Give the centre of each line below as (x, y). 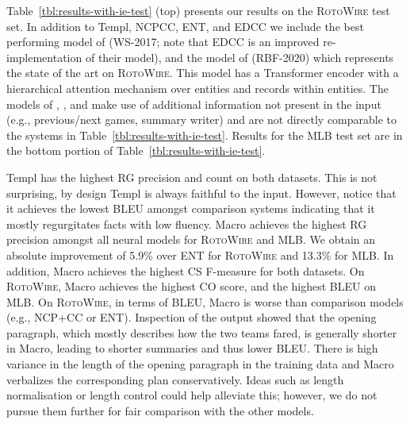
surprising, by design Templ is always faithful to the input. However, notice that (201, 193)
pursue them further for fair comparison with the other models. (160, 410)
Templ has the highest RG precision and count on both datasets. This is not (192, 177)
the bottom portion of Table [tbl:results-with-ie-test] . (136, 150)
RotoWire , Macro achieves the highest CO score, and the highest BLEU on (191, 286)
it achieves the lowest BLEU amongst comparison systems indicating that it (191, 208)
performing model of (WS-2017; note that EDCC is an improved (163, 42)
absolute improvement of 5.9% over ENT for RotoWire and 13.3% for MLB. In (200, 254)
